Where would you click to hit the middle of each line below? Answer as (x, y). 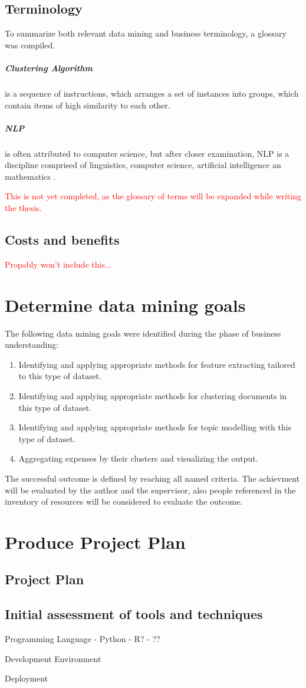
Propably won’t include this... (58, 264)
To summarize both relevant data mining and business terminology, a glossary (146, 33)
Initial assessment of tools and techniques (134, 614)
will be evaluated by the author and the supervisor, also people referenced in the (150, 490)
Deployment (27, 678)
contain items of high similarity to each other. (88, 105)
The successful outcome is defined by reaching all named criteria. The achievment (152, 478)
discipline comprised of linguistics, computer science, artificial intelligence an (143, 165)
